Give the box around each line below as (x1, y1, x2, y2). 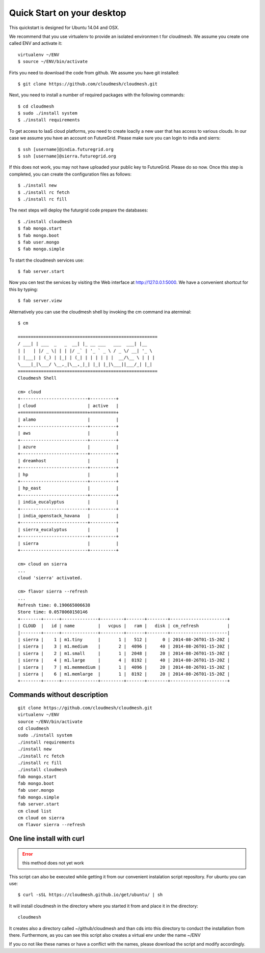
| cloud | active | (18, 403, 119, 408)
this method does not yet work (22, 860, 84, 866)
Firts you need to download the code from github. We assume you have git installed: (9, 69, 180, 76)
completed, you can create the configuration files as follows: (9, 171, 132, 177)
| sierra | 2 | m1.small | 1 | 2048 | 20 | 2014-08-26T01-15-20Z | (18, 651, 230, 656)
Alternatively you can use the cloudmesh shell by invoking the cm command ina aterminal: (9, 309, 191, 315)
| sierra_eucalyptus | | (18, 527, 119, 532)
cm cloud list (18, 808, 52, 814)
